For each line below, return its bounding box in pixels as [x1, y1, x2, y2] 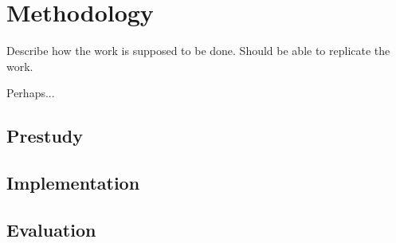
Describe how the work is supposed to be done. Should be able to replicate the [6, 42, 390, 59]
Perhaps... [6, 84, 55, 101]
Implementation [6, 170, 140, 195]
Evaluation [6, 217, 96, 241]
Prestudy [6, 123, 84, 148]
